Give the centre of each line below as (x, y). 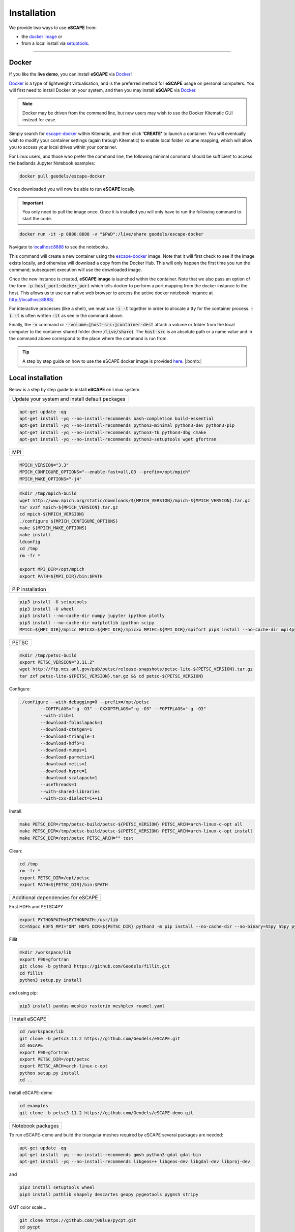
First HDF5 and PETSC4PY (36, 907)
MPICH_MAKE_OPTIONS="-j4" (51, 479)
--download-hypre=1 (63, 771)
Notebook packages (35, 1126)
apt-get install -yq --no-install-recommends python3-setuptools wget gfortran (118, 439)
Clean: (16, 851)
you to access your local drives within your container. (63, 147)
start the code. (37, 219)
